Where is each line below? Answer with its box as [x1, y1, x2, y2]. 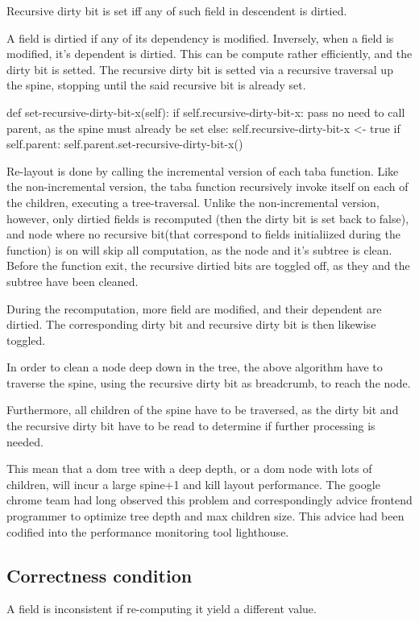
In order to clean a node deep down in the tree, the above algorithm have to [6, 359, 383, 375]
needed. [6, 433, 44, 450]
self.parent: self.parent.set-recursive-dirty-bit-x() [6, 135, 243, 152]
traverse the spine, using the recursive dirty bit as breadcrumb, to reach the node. [6, 374, 411, 391]
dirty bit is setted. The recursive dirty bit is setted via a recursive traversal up [6, 60, 393, 77]
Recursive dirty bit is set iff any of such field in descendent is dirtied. [6, 2, 347, 19]
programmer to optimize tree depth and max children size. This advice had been [6, 508, 404, 525]
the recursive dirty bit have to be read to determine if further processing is [6, 417, 375, 434]
